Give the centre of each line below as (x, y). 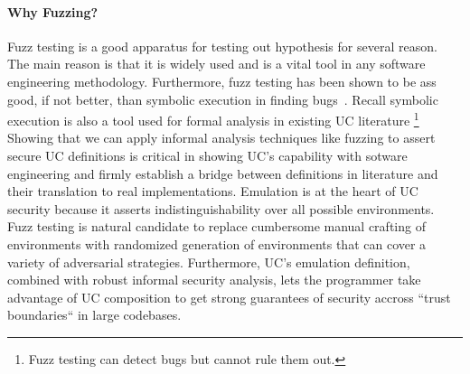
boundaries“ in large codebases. (94, 315)
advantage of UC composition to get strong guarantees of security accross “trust (229, 297)
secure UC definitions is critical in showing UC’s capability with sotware (207, 156)
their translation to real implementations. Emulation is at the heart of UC (213, 191)
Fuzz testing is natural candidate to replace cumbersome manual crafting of (216, 226)
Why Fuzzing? (53, 11)
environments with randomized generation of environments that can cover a (217, 243)
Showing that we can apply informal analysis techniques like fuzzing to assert (221, 138)
